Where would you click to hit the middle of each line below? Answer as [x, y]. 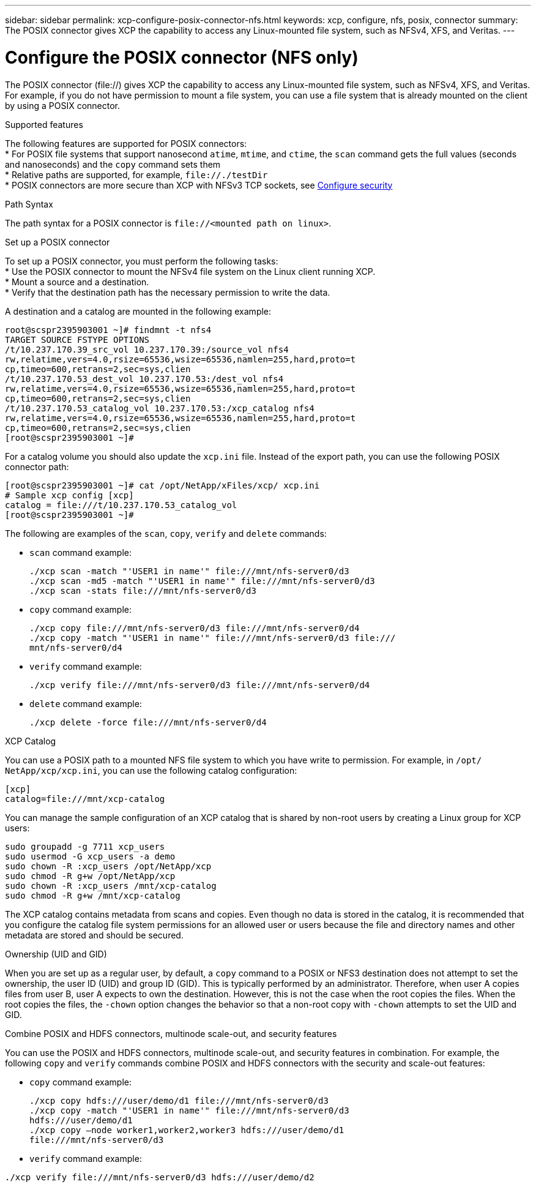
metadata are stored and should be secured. [94, 935]
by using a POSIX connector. [62, 105]
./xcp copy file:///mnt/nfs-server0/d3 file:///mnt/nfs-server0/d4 [195, 628]
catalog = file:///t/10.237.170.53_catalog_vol [121, 505]
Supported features [44, 124]
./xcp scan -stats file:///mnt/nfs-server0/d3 [143, 590]
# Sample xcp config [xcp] [69, 495]
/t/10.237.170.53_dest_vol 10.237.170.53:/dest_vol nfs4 [144, 379]
